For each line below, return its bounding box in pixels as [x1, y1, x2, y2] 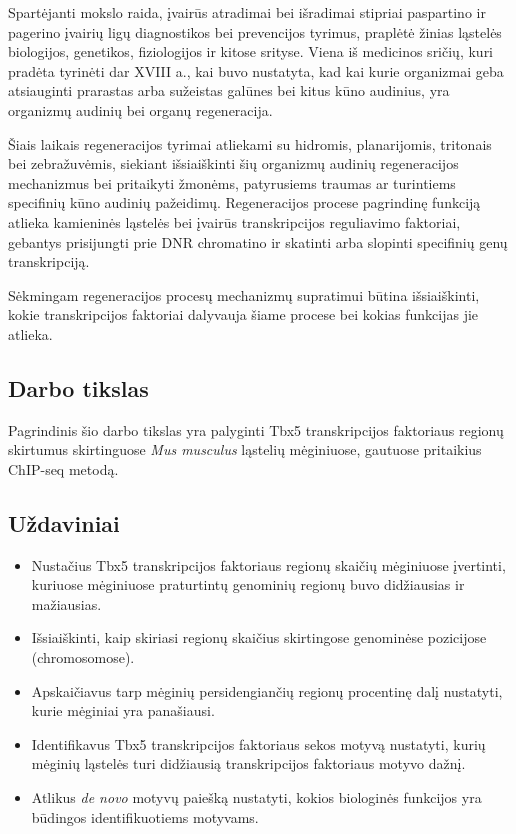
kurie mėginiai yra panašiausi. [31, 700, 215, 721]
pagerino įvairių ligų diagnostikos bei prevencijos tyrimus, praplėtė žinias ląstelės [8, 21, 502, 42]
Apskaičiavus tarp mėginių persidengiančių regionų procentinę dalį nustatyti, [31, 680, 503, 701]
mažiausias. [31, 593, 102, 614]
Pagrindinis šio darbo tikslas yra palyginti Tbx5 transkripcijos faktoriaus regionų [8, 419, 504, 440]
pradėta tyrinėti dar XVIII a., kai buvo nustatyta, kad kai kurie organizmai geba [8, 60, 504, 81]
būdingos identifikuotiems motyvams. [31, 806, 259, 827]
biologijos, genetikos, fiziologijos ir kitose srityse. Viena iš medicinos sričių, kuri [8, 41, 494, 62]
